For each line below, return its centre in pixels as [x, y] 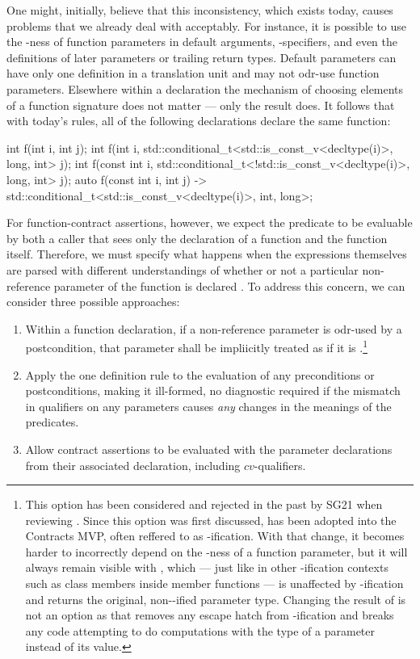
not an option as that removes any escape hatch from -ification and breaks [210, 615]
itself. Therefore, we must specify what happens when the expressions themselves [207, 254]
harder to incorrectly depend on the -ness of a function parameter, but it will [216, 551]
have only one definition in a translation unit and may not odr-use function [193, 73]
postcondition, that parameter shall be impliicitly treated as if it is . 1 [196, 346]
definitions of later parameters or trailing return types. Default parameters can [202, 57]
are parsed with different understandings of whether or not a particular [183, 269]
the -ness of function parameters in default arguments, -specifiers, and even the [202, 42]
